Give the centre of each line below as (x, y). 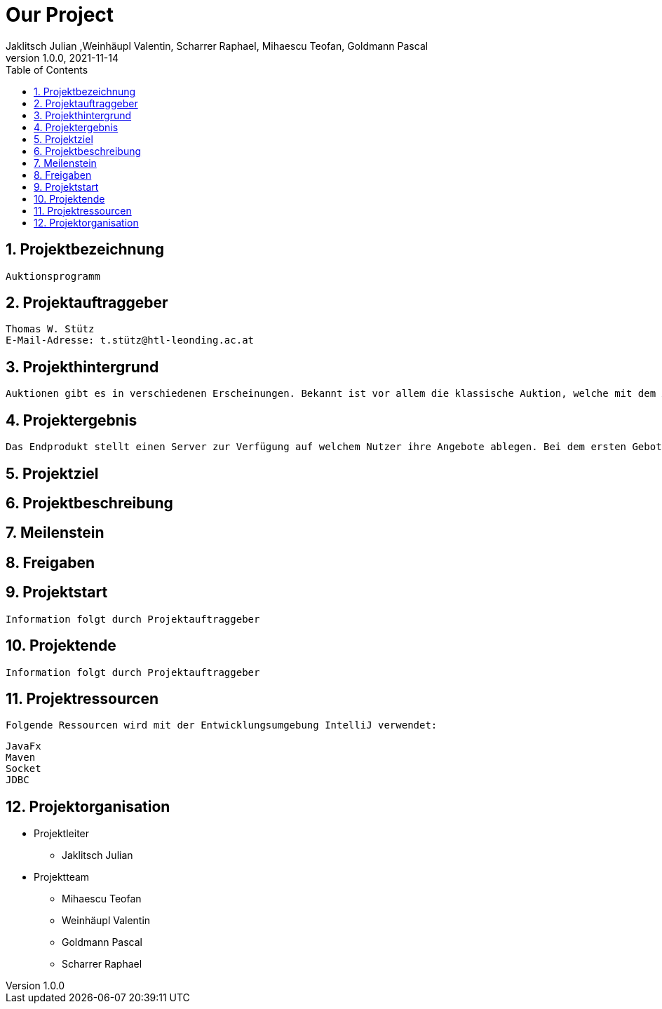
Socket (23, 769)
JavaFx (23, 746)
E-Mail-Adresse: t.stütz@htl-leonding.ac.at (130, 340)
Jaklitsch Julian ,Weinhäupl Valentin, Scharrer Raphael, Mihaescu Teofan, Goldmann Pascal (217, 46)
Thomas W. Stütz (50, 329)
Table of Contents (47, 69)
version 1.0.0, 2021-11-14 (62, 57)
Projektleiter (62, 834)
